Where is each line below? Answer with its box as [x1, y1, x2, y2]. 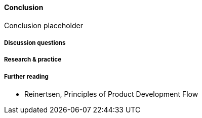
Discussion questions [4, 39, 66, 46]
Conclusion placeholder [4, 21, 83, 30]
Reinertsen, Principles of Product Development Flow [24, 90, 198, 99]
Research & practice [4, 56, 62, 64]
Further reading [4, 73, 49, 80]
